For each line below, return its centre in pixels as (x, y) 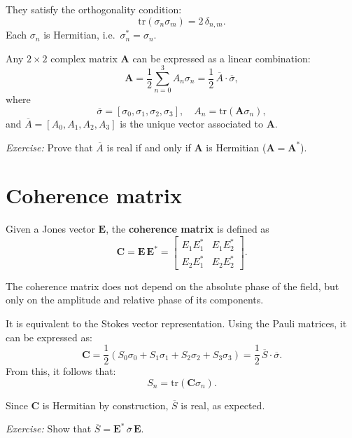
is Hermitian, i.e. (79, 35)
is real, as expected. (223, 405)
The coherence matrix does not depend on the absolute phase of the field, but (173, 286)
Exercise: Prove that (49, 147)
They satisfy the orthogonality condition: (94, 9)
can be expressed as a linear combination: (221, 58)
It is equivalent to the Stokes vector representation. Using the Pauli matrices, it (176, 323)
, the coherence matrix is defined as (188, 229)
